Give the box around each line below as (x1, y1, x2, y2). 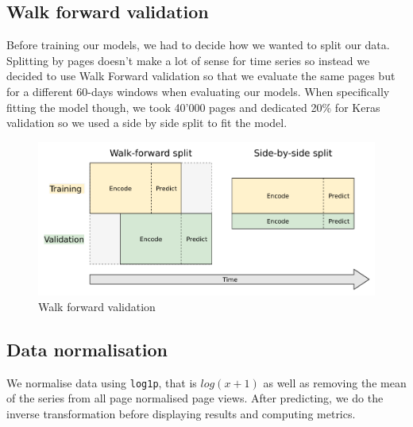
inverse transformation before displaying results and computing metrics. (6, 405, 356, 421)
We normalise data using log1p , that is (6, 374, 197, 390)
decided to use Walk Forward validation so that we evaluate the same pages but (6, 67, 396, 84)
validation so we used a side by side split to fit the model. (6, 114, 288, 131)
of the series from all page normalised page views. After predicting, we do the (6, 390, 384, 406)
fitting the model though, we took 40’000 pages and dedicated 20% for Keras (6, 98, 380, 115)
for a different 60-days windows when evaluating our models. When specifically (6, 83, 390, 99)
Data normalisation (6, 337, 168, 361)
